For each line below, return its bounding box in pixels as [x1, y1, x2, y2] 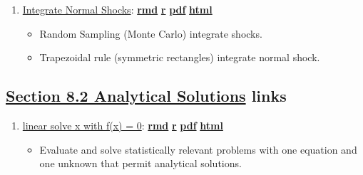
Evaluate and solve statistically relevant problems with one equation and [39, 142, 357, 157]
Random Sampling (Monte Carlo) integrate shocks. [39, 26, 262, 41]
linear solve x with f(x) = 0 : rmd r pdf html [22, 117, 223, 132]
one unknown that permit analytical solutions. [39, 156, 242, 171]
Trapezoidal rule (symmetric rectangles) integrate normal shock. [39, 50, 320, 65]
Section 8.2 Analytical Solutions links [6, 85, 287, 107]
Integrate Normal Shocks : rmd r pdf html [22, 2, 213, 16]
